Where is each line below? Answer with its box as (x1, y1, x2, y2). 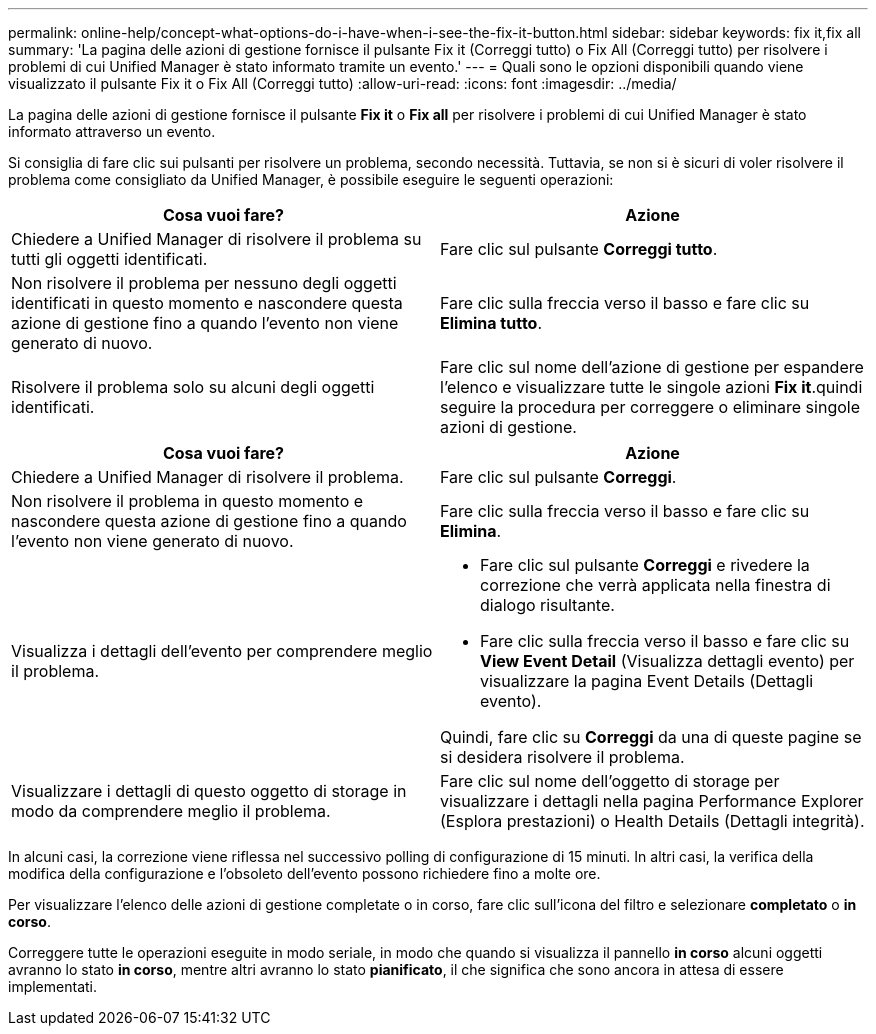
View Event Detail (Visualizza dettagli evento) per (480, 651, 855, 671)
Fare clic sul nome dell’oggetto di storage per (440, 771, 780, 791)
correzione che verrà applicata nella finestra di (480, 575, 831, 595)
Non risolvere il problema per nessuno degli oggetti (11, 273, 397, 293)
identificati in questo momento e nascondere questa (11, 293, 403, 313)
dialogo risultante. (480, 595, 615, 615)
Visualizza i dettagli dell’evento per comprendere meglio (11, 641, 433, 661)
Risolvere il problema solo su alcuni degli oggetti (11, 377, 375, 397)
